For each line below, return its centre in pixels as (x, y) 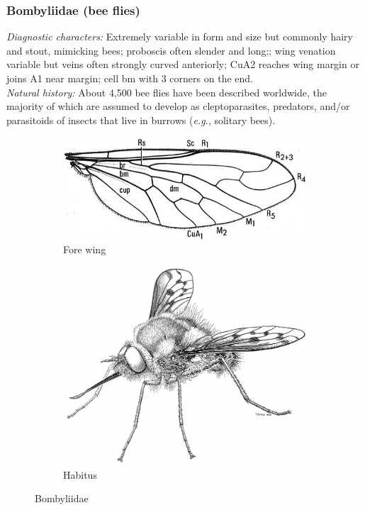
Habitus (80, 474)
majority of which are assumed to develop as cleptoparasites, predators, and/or (178, 106)
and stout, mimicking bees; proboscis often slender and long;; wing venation (171, 50)
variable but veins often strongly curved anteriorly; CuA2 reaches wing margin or (183, 64)
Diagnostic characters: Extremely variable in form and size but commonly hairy (180, 37)
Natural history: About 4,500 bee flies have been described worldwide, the (167, 92)
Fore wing (85, 249)
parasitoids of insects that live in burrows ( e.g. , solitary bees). (141, 120)
